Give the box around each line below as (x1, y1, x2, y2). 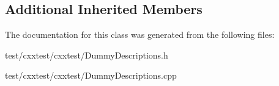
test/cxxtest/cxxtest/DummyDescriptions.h (5, 48, 168, 61)
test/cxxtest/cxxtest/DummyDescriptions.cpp (5, 69, 177, 82)
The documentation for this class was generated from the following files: (5, 28, 275, 41)
